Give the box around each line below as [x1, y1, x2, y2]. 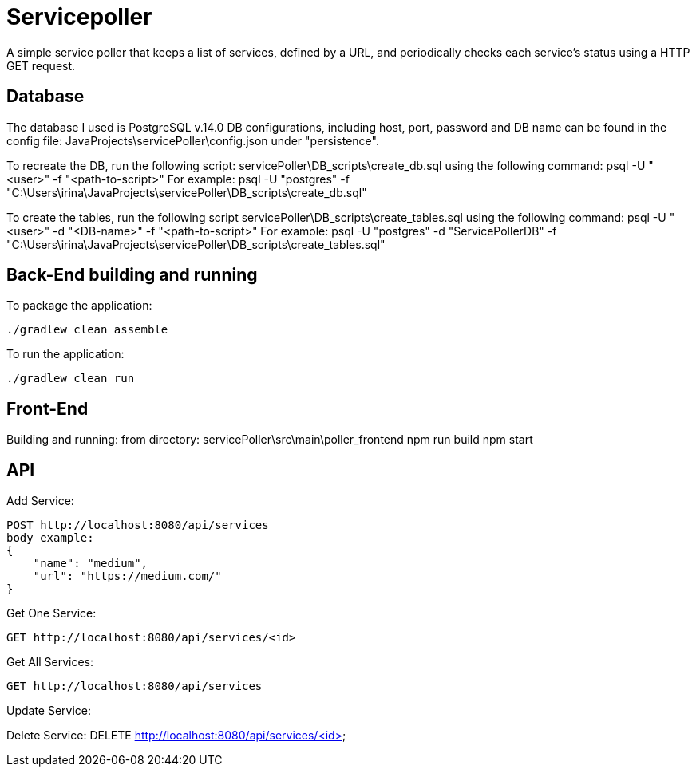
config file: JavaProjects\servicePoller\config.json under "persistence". [6, 133, 379, 148]
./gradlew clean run [6, 372, 135, 385]
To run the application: [6, 347, 125, 361]
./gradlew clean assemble [6, 323, 168, 337]
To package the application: [6, 298, 152, 313]
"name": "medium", [33, 557, 148, 570]
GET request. [6, 58, 76, 73]
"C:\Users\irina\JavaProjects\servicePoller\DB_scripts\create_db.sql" [6, 185, 367, 199]
